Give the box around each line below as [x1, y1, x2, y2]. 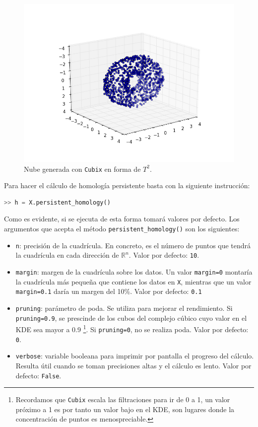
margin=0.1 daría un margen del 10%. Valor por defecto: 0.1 [15, 286, 202, 296]
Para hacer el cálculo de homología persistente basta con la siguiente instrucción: [4, 180, 250, 191]
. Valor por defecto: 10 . [129, 250, 199, 260]
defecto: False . [15, 370, 62, 380]
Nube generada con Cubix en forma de [24, 163, 141, 174]
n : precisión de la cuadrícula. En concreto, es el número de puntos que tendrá [15, 240, 251, 250]
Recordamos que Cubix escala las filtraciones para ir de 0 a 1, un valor [15, 394, 230, 405]
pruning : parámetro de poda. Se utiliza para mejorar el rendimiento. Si [15, 302, 233, 313]
